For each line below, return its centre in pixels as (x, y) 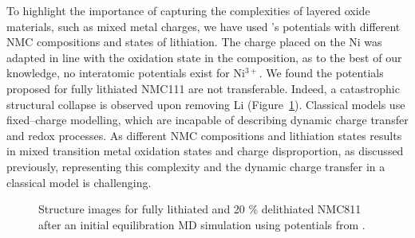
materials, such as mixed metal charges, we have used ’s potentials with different (204, 26)
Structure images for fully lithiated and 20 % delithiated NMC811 (200, 209)
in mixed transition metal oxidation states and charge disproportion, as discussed (205, 151)
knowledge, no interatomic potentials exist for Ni (126, 73)
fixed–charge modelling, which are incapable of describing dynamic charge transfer (207, 120)
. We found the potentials (321, 73)
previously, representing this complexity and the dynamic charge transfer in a (196, 166)
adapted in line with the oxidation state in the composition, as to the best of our (204, 57)
